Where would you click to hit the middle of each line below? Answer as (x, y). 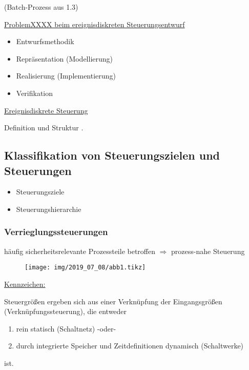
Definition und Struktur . (44, 128)
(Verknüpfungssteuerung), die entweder (66, 311)
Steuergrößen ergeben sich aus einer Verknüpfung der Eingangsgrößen (113, 301)
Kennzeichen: (25, 284)
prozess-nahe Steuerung (208, 251)
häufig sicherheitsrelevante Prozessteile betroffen (80, 251)
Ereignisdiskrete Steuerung (46, 110)
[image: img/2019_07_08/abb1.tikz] (85, 268)
